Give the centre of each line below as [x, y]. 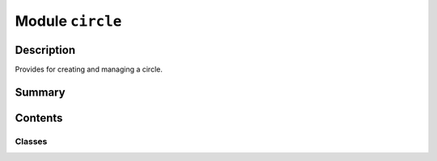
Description [45, 50]
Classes [31, 141]
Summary [40, 92]
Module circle [68, 21]
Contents [39, 118]
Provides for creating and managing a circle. [89, 69]
